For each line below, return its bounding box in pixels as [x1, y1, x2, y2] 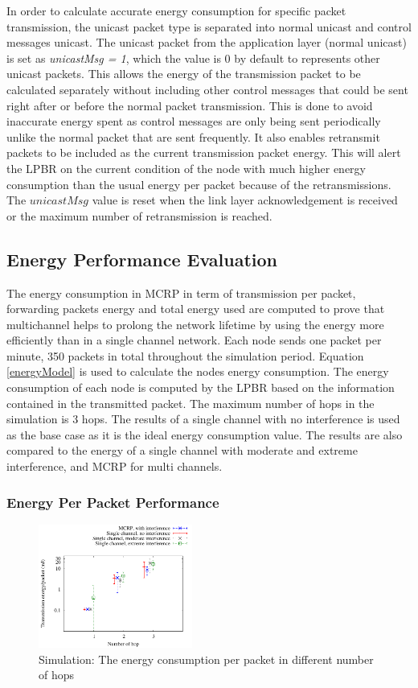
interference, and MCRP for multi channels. [6, 458, 223, 475]
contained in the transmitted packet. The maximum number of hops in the [6, 394, 375, 411]
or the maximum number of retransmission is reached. [6, 207, 273, 224]
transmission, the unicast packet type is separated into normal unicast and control [6, 18, 412, 35]
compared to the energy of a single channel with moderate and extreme [6, 442, 358, 459]
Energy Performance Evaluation [6, 246, 278, 271]
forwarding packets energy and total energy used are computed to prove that [6, 300, 385, 317]
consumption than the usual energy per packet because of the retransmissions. [6, 175, 391, 192]
